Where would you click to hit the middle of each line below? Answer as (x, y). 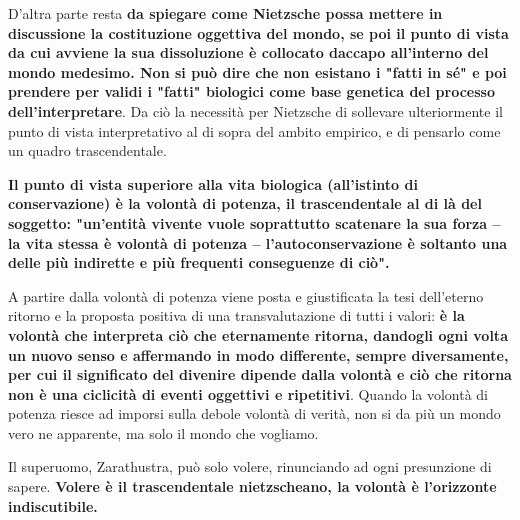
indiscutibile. (53, 505)
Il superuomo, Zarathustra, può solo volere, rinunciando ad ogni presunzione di (250, 466)
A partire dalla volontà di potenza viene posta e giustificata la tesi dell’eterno (246, 295)
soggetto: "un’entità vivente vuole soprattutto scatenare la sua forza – (254, 222)
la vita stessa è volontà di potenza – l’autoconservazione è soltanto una (258, 242)
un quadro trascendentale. (87, 150)
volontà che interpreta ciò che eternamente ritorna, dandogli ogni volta (258, 334)
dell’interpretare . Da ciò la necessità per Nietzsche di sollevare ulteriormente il (255, 110)
